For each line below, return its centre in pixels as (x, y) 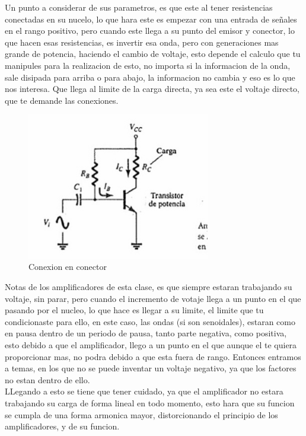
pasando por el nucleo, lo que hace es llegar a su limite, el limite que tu (134, 310)
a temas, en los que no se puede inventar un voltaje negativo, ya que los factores (151, 368)
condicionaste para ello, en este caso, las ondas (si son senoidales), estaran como (150, 321)
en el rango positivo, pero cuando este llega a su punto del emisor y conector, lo (150, 31)
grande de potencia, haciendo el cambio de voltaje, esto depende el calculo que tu (153, 54)
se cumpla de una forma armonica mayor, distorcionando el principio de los (141, 414)
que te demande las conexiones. (62, 100)
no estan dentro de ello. (47, 379)
